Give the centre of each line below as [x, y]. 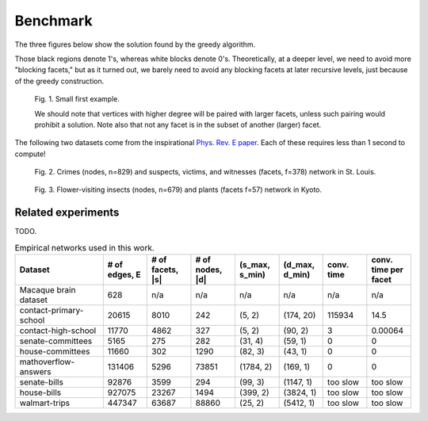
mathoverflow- [47, 362]
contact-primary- [52, 311]
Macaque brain [48, 290]
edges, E [124, 275]
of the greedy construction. [59, 81]
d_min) [297, 275]
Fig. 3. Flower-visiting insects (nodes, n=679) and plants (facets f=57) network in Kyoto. [178, 189]
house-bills [40, 392]
